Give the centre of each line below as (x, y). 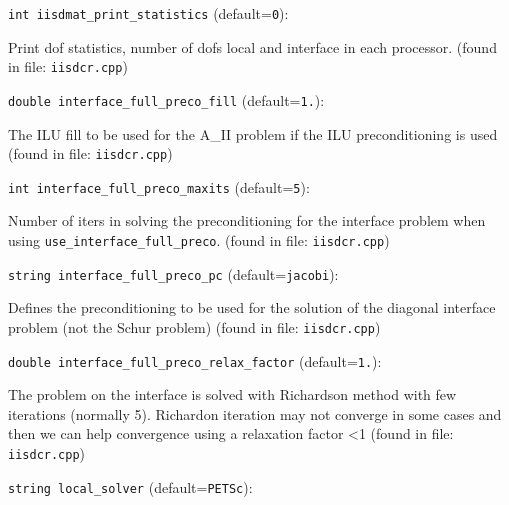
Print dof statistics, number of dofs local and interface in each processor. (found (252, 46)
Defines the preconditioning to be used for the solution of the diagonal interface (252, 307)
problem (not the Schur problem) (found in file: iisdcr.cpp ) (194, 326)
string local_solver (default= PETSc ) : (130, 486)
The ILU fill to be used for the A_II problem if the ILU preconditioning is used (253, 133)
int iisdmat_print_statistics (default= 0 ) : (148, 13)
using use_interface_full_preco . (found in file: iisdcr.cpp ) (199, 240)
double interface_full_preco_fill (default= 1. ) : (166, 99)
